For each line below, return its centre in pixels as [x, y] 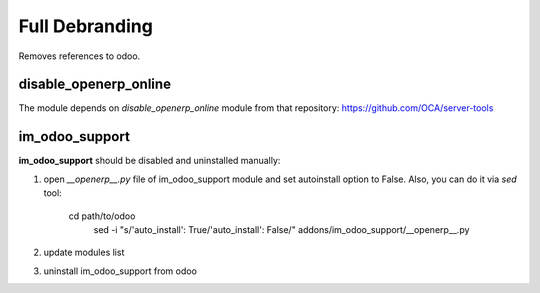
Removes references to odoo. [79, 56]
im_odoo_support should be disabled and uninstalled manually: [149, 161]
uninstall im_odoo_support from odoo [120, 271]
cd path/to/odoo [102, 216]
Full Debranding [86, 26]
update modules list [84, 252]
